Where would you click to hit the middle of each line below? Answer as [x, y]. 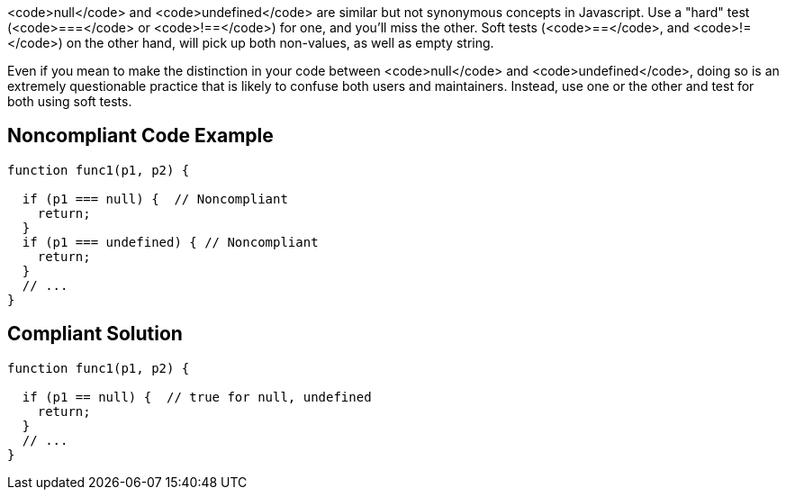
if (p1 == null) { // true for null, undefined [197, 397]
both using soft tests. [70, 101]
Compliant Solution [95, 334]
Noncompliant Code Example [140, 136]
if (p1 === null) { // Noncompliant [155, 199]
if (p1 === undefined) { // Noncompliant [170, 242]
